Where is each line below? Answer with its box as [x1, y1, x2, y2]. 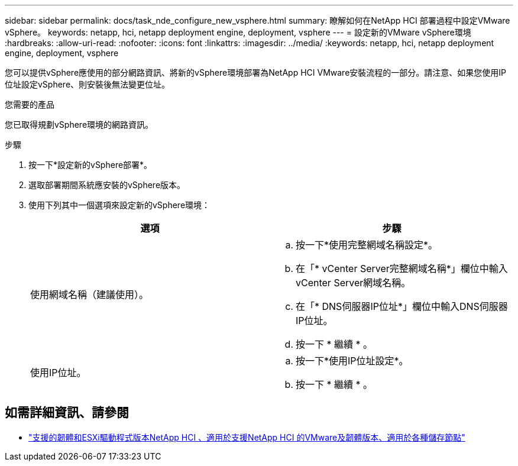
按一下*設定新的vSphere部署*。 [28, 160, 153, 170]
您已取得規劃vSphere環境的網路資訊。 [5, 119, 154, 130]
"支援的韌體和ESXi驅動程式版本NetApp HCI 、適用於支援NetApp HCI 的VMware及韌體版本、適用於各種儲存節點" [28, 432, 465, 442]
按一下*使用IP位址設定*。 [296, 355, 409, 367]
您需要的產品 [5, 99, 54, 109]
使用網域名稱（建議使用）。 [30, 289, 149, 300]
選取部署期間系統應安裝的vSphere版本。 [28, 180, 186, 190]
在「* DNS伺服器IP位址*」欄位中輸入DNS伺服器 [296, 300, 508, 312]
